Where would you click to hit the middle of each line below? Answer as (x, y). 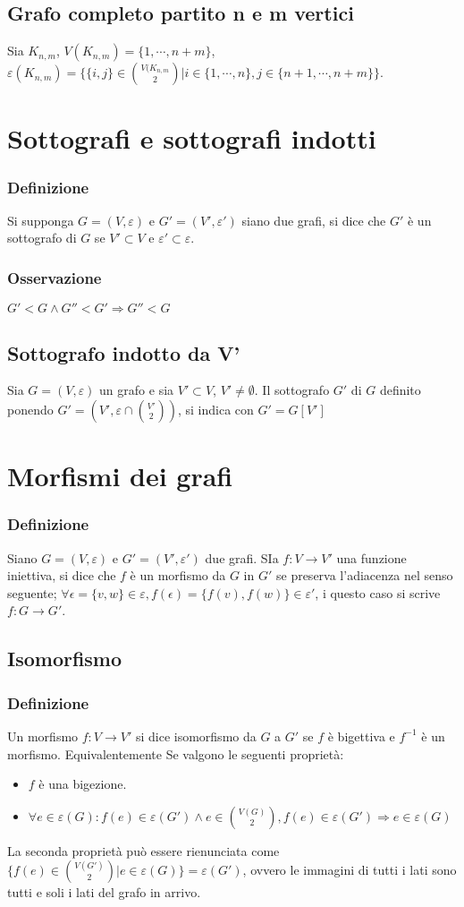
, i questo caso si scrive (378, 592)
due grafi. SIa (242, 557)
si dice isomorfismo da (196, 736)
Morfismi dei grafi (120, 476)
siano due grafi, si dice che (314, 220)
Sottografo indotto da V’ (124, 352)
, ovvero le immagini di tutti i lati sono (350, 870)
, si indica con (216, 409)
